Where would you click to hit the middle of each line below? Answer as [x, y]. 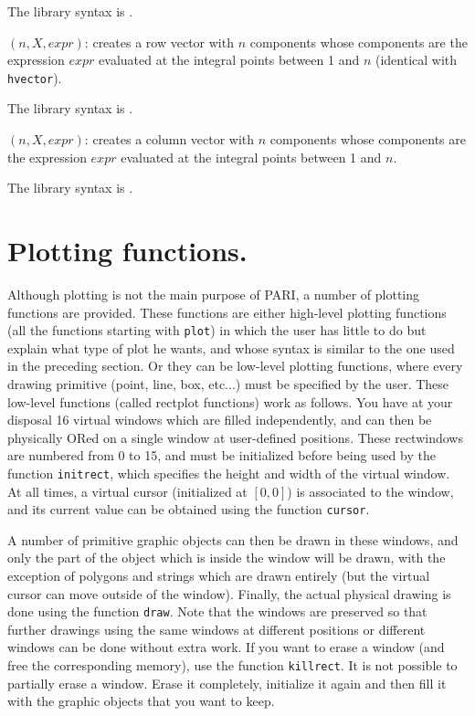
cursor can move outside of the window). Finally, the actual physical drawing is [229, 593]
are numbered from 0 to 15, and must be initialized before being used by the [222, 455]
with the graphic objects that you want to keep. [141, 701]
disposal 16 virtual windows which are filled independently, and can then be [220, 420]
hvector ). [35, 77]
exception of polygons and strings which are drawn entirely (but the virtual [219, 576]
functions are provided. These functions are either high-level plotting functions [227, 312]
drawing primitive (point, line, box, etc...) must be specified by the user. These [228, 383]
